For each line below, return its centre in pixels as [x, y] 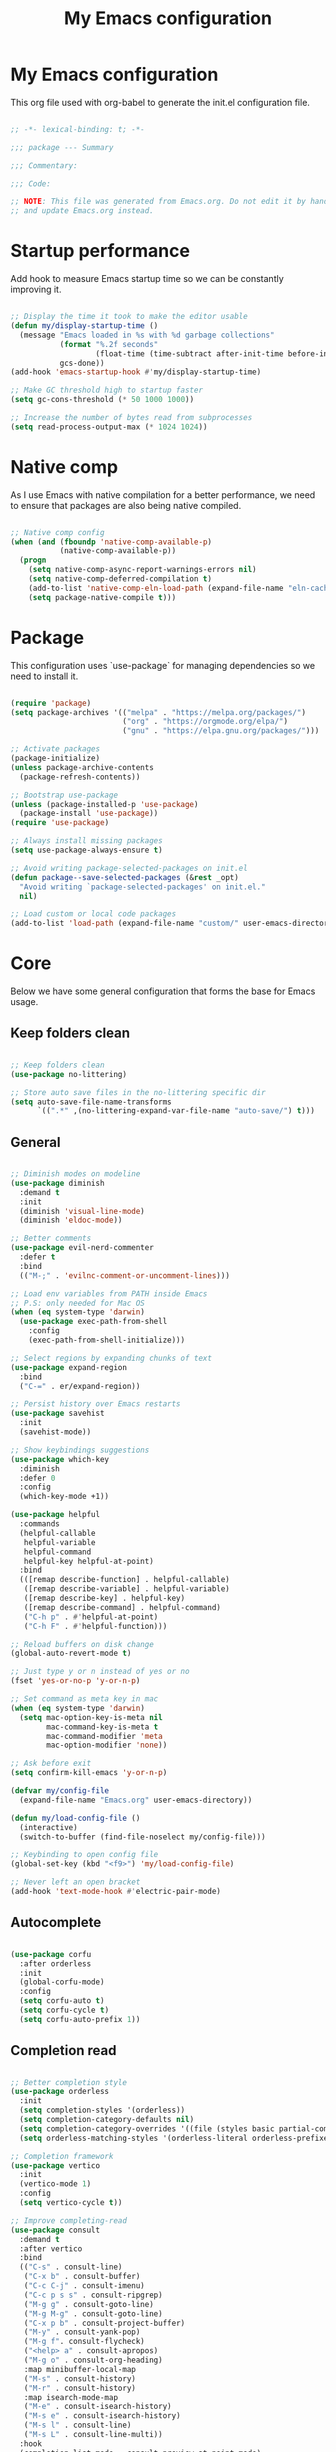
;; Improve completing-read [69, 2220]
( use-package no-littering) [69, 1074]
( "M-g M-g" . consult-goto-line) [93, 2313]
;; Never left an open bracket [75, 1882]
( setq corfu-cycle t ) [64, 2010]
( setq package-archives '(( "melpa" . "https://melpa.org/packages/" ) [158, 712]
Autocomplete [56, 1922]
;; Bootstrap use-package [64, 795]
